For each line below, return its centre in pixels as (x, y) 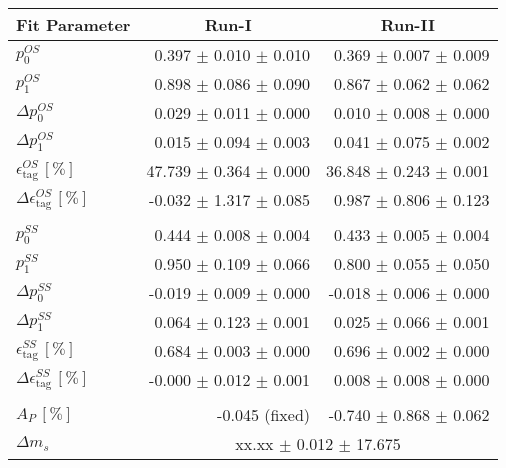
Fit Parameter (73, 24)
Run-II (407, 24)
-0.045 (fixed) (264, 414)
